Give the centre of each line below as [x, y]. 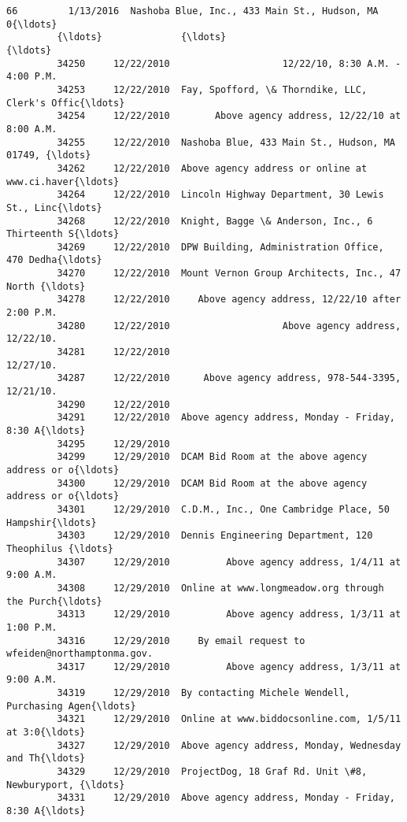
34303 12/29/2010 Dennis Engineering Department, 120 [215, 536]
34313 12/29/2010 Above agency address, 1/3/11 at [229, 615]
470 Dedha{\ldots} [54, 260]
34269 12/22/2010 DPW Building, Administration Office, [220, 247]
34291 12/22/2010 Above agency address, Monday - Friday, [226, 418]
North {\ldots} [46, 286]
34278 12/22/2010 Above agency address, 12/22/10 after [229, 300]
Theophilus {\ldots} [60, 548]
